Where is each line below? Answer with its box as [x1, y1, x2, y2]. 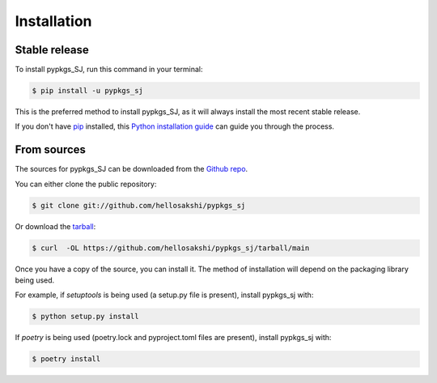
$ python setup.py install [32, 312, 139, 321]
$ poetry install [32, 355, 101, 364]
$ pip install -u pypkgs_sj [32, 86, 143, 96]
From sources [15, 143, 87, 157]
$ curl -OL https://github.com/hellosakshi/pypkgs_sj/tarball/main [32, 243, 310, 253]
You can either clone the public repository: [15, 179, 157, 189]
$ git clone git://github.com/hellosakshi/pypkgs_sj [32, 201, 246, 210]
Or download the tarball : [15, 221, 96, 231]
